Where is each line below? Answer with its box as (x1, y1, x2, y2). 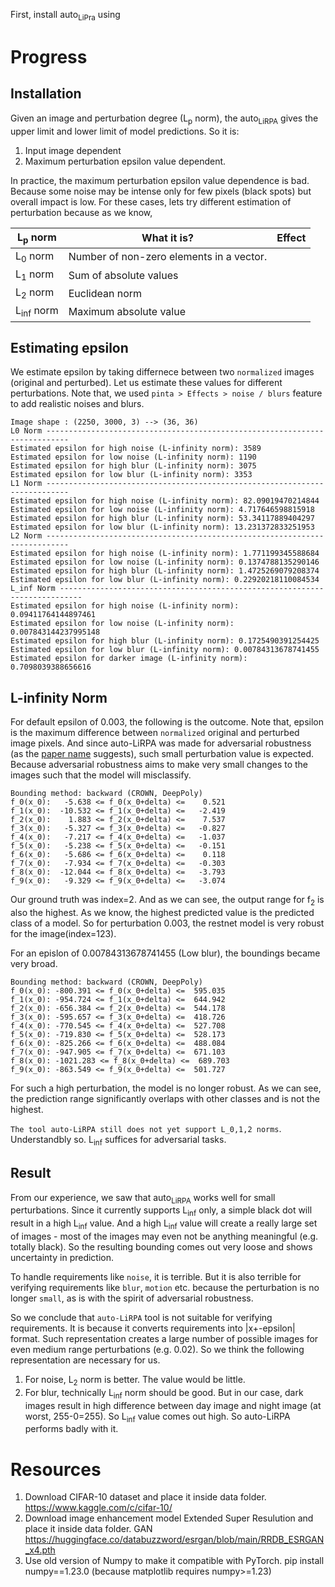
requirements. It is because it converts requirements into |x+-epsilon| (10, 1322, 296, 1334)
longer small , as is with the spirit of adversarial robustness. (10, 1292, 254, 1304)
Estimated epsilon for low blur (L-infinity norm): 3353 (10, 470, 253, 480)
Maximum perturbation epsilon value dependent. (24, 155, 227, 167)
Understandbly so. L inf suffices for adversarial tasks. (10, 1133, 227, 1148)
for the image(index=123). (10, 927, 117, 939)
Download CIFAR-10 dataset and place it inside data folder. (24, 1491, 267, 1503)
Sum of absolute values (68, 268, 179, 282)
